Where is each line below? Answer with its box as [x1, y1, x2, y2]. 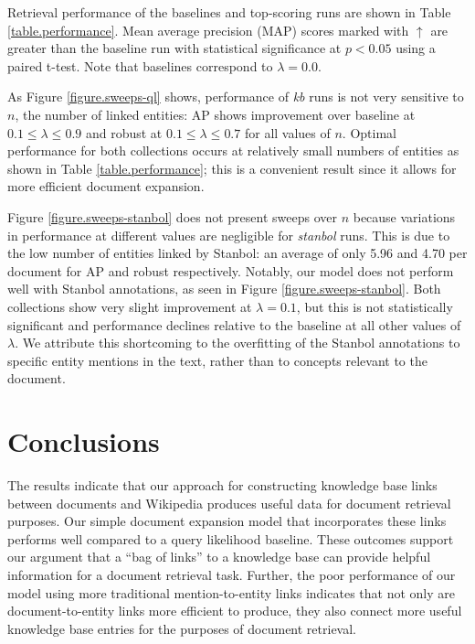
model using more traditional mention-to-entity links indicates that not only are [7, 583, 455, 602]
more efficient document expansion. [7, 177, 205, 196]
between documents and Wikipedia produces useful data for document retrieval [7, 493, 451, 512]
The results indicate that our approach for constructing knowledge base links [7, 476, 438, 494]
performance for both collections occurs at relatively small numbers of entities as [7, 141, 459, 160]
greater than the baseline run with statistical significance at [7, 38, 342, 58]
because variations [353, 207, 456, 226]
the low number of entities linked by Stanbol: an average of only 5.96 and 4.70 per [7, 243, 468, 263]
